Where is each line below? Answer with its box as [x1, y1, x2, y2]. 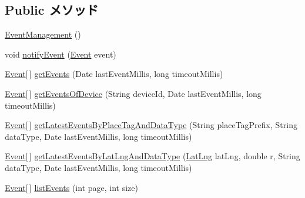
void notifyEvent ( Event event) [5, 48, 116, 60]
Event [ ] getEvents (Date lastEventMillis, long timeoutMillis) [5, 68, 223, 80]
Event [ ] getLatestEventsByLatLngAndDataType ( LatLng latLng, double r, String [5, 150, 300, 162]
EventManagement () [5, 28, 81, 41]
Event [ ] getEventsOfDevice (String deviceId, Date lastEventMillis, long [5, 87, 262, 99]
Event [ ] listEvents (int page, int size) [5, 181, 138, 193]
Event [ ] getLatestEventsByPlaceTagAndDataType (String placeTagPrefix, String [5, 119, 297, 131]
